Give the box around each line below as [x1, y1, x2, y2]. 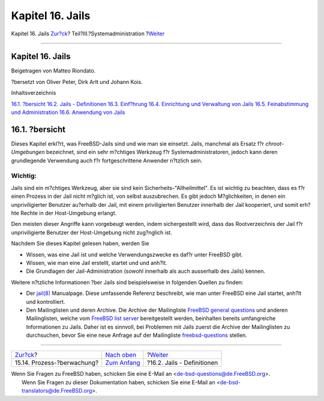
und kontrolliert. [26, 298, 65, 305]
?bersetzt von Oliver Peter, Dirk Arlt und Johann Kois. [11, 78, 143, 85]
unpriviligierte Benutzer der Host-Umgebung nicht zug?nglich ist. [11, 228, 172, 236]
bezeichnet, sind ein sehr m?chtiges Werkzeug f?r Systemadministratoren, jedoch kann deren [46, 149, 278, 156]
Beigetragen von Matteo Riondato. [11, 67, 96, 74]
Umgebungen [11, 149, 45, 156]
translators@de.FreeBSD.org [22, 387, 92, 394]
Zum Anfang [105, 358, 140, 367]
